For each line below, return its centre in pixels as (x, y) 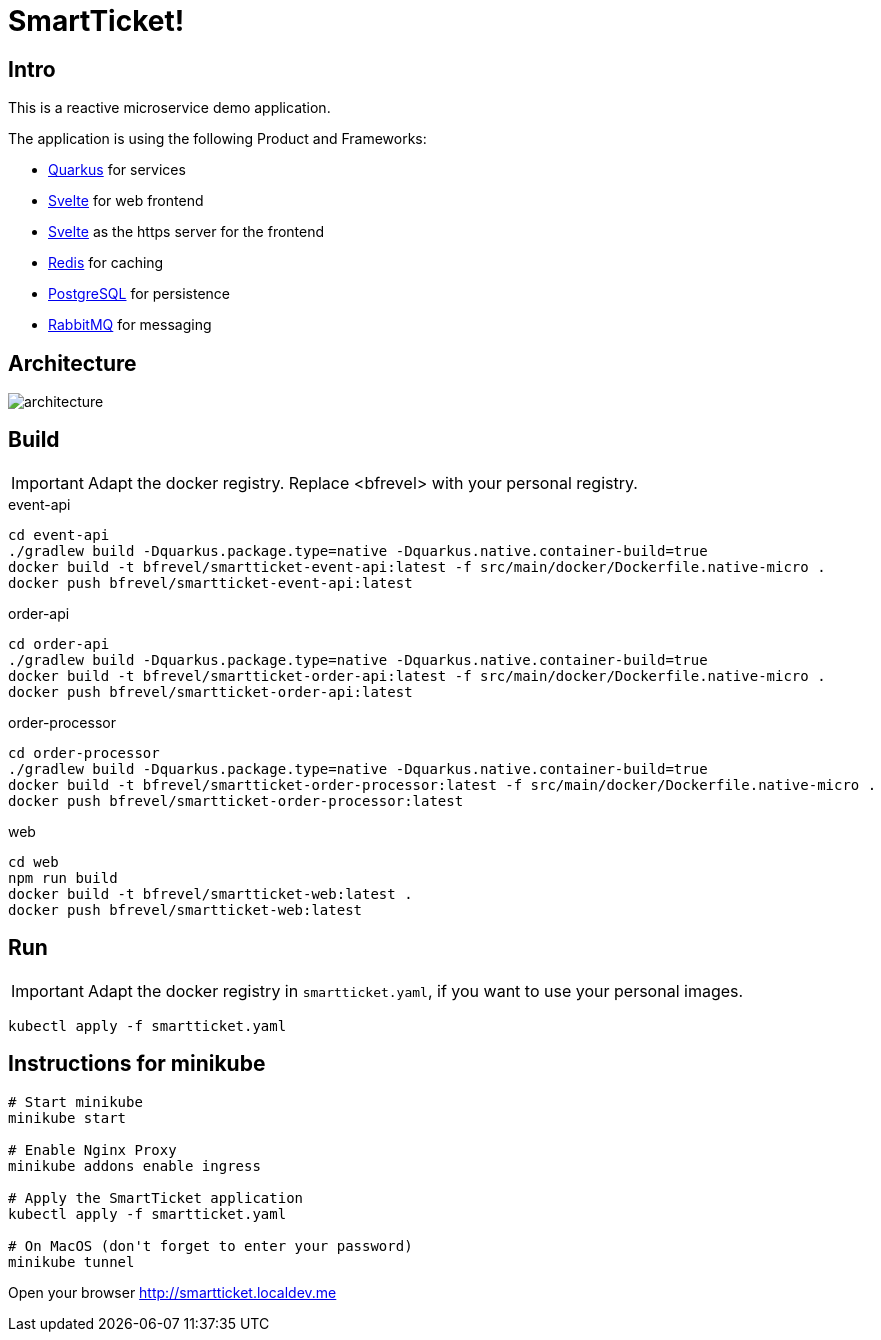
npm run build (63, 877)
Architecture (72, 363)
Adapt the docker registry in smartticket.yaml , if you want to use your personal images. (415, 990)
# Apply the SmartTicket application (156, 1197)
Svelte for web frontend (126, 201)
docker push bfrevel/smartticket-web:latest (185, 909)
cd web (33, 861)
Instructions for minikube (137, 1064)
